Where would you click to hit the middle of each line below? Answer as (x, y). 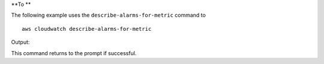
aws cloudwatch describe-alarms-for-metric (87, 29)
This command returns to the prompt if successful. (74, 53)
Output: (20, 42)
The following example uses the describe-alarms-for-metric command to (109, 15)
